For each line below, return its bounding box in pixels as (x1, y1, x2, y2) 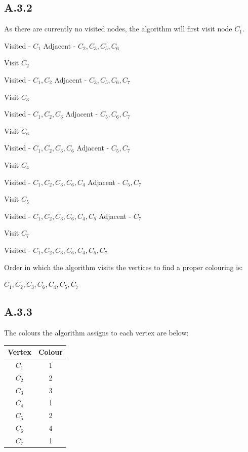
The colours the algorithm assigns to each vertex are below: (4, 327, 189, 337)
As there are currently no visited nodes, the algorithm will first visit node (4, 23, 232, 34)
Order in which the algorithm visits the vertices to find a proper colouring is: (4, 261, 243, 272)
